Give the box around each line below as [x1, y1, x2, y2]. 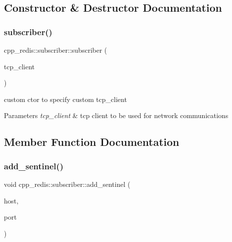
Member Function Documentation [4, 134, 180, 149]
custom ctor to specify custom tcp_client [4, 94, 127, 104]
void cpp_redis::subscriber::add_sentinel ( [4, 179, 130, 189]
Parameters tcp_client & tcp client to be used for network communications [4, 110, 229, 121]
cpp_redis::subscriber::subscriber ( [4, 45, 107, 55]
